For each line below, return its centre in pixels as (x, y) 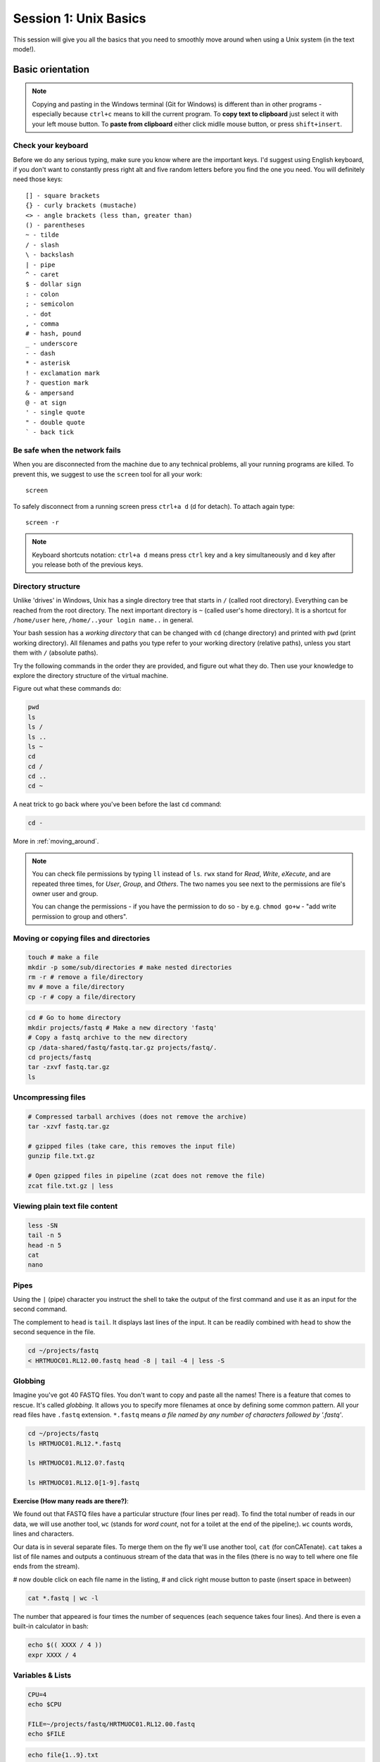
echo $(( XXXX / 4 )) (65, 1645)
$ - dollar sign (53, 284)
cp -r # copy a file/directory (82, 997)
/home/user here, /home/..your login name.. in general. (103, 620)
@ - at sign (46, 403)
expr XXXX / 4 (52, 1655)
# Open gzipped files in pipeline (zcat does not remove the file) (147, 1176)
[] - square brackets (63, 195)
